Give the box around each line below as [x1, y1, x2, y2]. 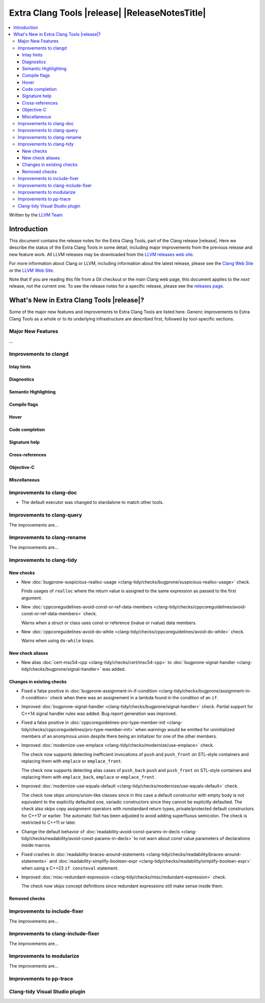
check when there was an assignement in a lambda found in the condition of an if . [50, 695, 218, 701]
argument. [21, 595, 43, 601]
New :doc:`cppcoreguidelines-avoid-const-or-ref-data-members [21, 604, 153, 609]
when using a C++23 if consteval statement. [21, 865, 119, 871]
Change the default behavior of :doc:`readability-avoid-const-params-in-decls [21, 828, 180, 834]
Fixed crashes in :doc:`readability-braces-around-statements [21, 851, 145, 857]
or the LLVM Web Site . [9, 267, 54, 273]
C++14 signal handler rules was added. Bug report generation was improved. [21, 711, 177, 716]
